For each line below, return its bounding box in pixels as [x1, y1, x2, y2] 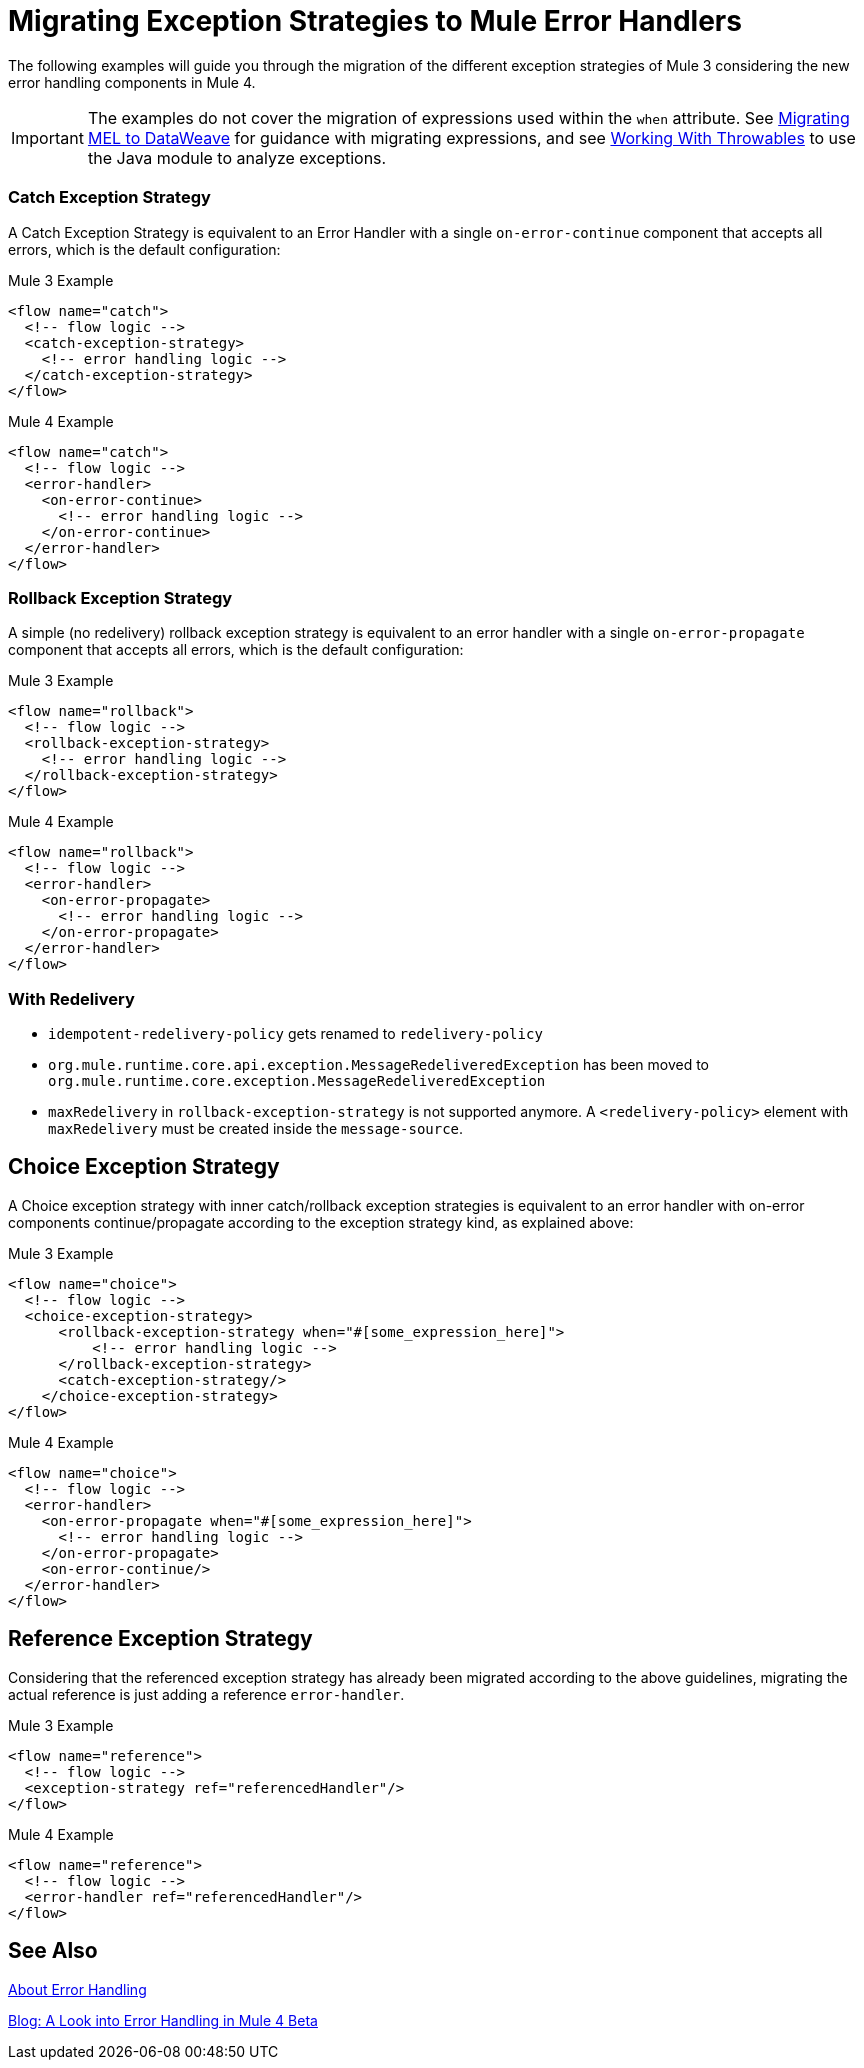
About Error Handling [8, 1980, 147, 1998]
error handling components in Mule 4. [8, 73, 256, 91]
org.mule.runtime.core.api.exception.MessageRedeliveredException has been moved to [48, 1056, 710, 1073]
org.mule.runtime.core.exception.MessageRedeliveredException [48, 1073, 546, 1089]
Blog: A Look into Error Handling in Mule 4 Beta [8, 2011, 318, 2029]
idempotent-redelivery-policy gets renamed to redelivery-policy [48, 1025, 543, 1042]
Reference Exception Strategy [8, 1626, 313, 1652]
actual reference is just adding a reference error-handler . [8, 1685, 405, 1703]
